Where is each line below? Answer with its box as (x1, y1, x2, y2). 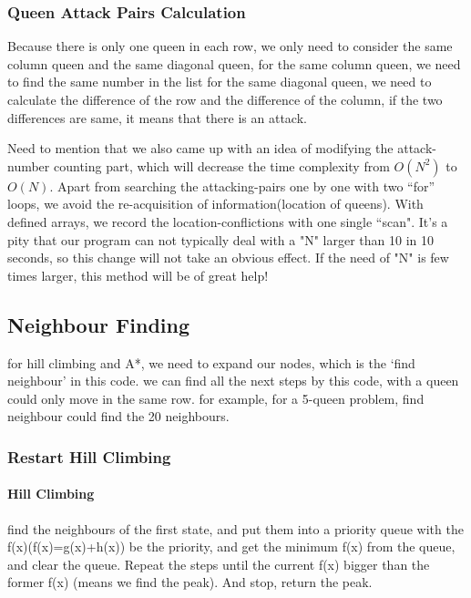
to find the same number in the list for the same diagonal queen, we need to (7, 72, 432, 91)
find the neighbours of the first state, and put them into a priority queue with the (7, 519, 464, 538)
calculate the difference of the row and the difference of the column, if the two (7, 90, 443, 108)
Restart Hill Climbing (7, 445, 171, 468)
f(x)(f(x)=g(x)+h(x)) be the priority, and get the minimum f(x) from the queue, (7, 537, 456, 556)
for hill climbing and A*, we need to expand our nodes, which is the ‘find (7, 353, 415, 372)
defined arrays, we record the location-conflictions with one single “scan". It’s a (7, 211, 448, 231)
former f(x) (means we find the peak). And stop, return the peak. (7, 572, 373, 592)
